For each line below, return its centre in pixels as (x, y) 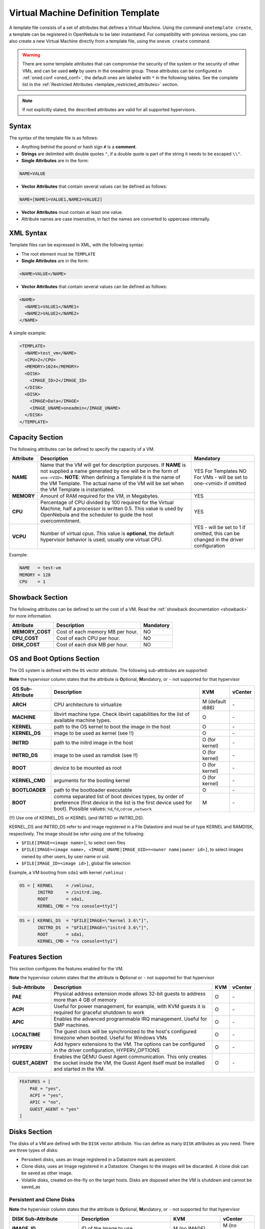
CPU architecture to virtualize (88, 704)
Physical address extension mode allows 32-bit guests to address (130, 994)
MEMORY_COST (31, 632)
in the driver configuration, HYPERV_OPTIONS (107, 1050)
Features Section (36, 957)
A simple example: (28, 333)
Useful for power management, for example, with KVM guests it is (130, 1006)
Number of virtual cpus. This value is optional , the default (107, 533)
